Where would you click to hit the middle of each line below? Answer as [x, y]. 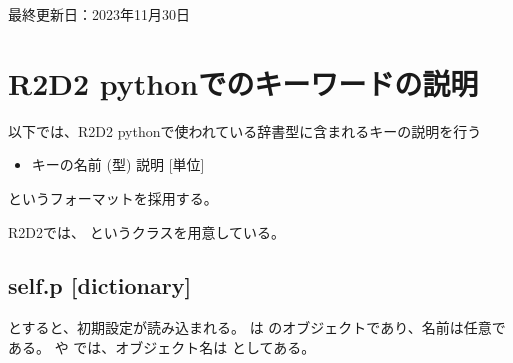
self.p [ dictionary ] [100, 285]
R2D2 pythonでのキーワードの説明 [243, 82]
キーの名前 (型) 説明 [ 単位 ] [118, 164]
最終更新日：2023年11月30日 [99, 14]
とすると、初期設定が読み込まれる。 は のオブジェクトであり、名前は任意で [257, 327]
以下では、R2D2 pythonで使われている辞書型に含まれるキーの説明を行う [245, 130]
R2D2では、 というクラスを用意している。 [146, 231]
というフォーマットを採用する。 [113, 197]
